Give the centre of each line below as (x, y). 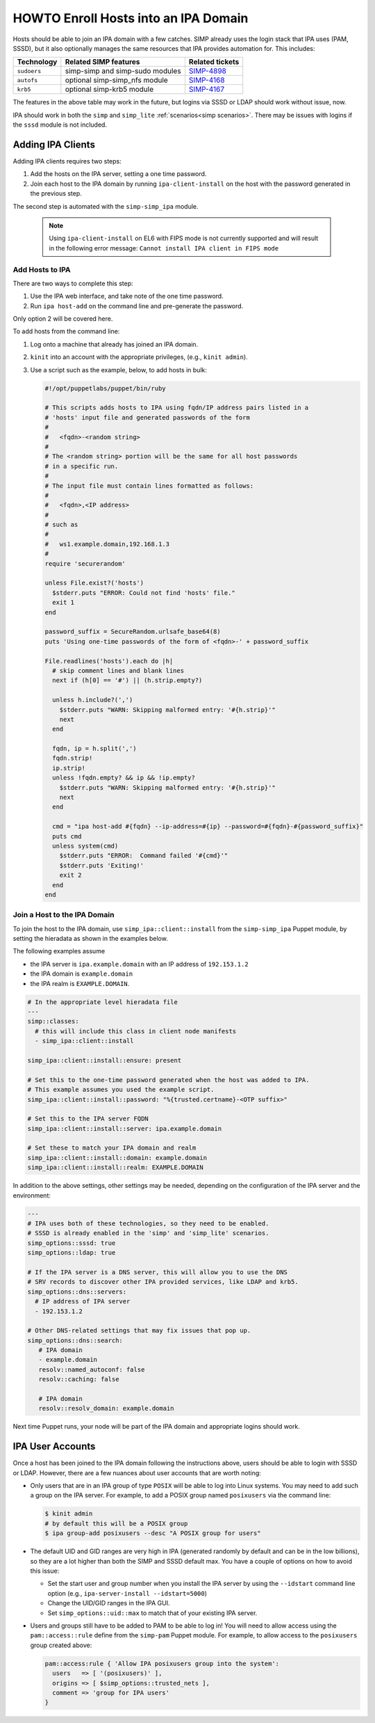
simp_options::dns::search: (75, 1340)
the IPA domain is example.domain (82, 974)
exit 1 (64, 603)
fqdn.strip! (73, 758)
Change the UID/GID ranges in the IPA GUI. (109, 1603)
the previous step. (56, 193)
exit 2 (70, 875)
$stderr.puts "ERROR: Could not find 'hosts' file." (144, 593)
